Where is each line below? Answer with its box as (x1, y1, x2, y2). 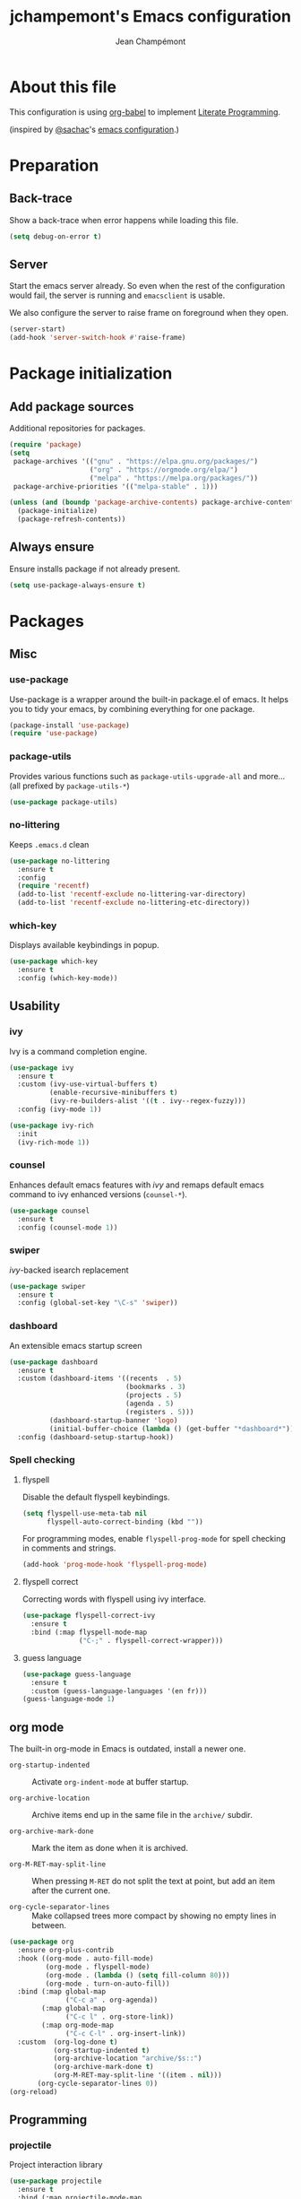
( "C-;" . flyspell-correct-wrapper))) (79, 1636, 224, 1645)
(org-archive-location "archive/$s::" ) (53, 2054, 202, 2064)
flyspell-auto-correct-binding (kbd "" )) (46, 1517, 203, 1526)
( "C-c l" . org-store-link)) (65, 2012, 175, 2021)
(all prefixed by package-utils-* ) (9, 780, 130, 791)
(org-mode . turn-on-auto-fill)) (45, 1979, 170, 1988)
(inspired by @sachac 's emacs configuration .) (9, 124, 179, 135)
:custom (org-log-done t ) (17, 2038, 118, 2047)
